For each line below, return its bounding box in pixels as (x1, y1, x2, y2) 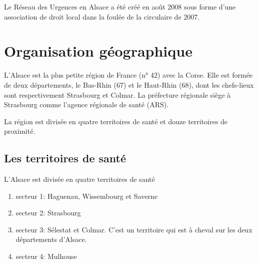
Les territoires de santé (4, 150, 126, 166)
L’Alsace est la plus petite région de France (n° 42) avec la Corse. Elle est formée (4, 70, 253, 80)
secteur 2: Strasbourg (15, 207, 81, 218)
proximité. (4, 126, 35, 136)
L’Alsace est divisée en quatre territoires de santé (4, 174, 155, 184)
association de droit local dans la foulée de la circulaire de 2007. (4, 11, 200, 22)
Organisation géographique (4, 41, 192, 61)
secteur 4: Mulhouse (15, 251, 77, 261)
